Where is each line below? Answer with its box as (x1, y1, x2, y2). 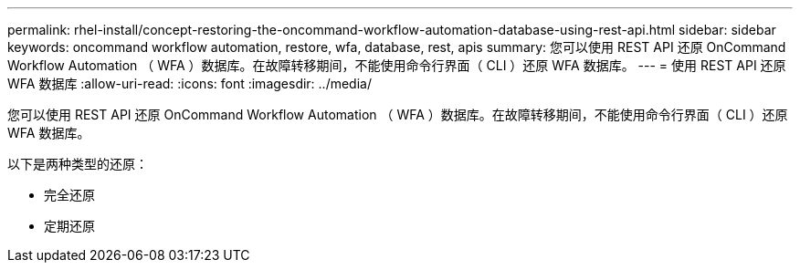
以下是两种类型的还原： (7, 156, 148, 171)
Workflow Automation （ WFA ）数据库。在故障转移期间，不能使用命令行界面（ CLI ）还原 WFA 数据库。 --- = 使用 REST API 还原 (7, 57, 786, 73)
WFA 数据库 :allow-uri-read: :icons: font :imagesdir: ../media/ (7, 76, 372, 91)
